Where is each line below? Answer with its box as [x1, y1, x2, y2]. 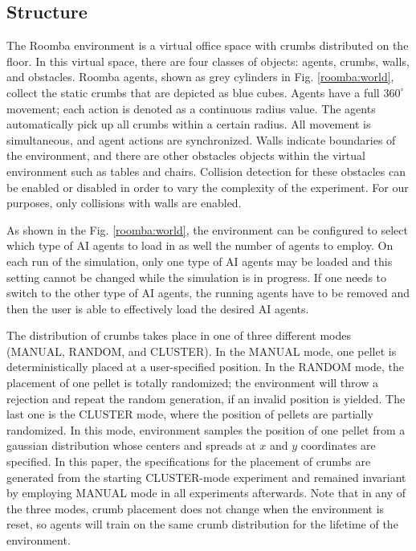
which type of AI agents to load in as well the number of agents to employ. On [6, 237, 394, 254]
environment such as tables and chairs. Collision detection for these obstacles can [6, 162, 406, 179]
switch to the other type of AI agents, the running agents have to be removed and [6, 284, 410, 301]
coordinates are [300, 437, 376, 454]
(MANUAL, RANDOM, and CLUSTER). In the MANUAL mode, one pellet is [6, 342, 397, 359]
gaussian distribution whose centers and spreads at [6, 437, 256, 454]
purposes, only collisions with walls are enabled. [6, 194, 242, 211]
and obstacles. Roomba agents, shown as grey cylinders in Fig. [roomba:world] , [6, 68, 394, 85]
